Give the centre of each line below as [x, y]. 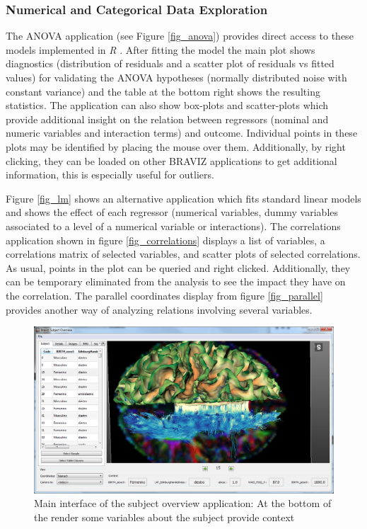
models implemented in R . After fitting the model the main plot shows [161, 49]
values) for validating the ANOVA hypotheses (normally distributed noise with [176, 77]
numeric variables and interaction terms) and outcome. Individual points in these [182, 133]
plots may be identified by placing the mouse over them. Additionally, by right [176, 146]
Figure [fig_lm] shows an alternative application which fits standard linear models [183, 198]
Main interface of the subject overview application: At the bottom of [183, 503]
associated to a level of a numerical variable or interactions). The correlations [173, 226]
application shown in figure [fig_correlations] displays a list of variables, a [165, 240]
